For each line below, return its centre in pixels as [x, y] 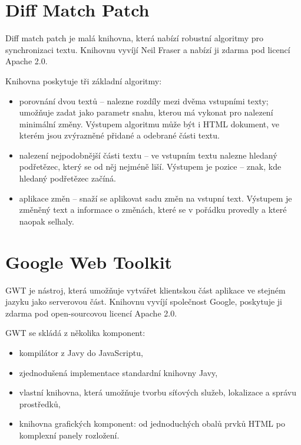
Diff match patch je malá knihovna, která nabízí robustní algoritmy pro [134, 38]
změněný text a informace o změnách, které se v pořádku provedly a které [153, 210]
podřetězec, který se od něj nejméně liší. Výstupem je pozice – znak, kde [150, 167]
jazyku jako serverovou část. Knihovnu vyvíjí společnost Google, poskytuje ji [144, 301]
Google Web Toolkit [89, 261]
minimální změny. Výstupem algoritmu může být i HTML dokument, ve [149, 123]
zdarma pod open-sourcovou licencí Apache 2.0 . [91, 313]
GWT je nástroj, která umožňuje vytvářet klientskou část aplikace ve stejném [145, 290]
